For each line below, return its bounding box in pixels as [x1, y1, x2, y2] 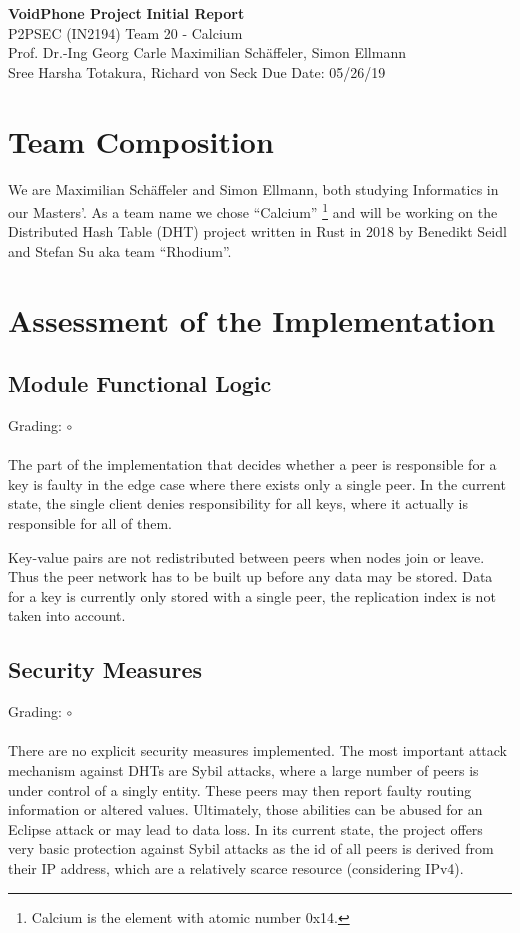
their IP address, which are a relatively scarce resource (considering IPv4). [8, 858, 464, 878]
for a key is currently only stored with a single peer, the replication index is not [8, 585, 496, 606]
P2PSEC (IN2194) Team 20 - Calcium [8, 22, 243, 43]
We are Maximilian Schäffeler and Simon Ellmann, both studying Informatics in [8, 178, 499, 199]
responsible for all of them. [8, 513, 172, 534]
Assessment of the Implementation [8, 299, 496, 340]
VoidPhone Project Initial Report [8, 3, 245, 23]
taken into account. [8, 605, 126, 626]
